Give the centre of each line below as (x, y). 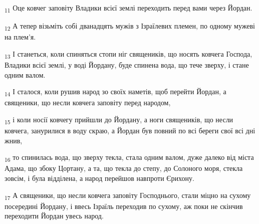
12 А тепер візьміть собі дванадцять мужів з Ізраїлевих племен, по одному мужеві (130, 26)
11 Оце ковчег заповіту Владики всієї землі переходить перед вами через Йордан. (128, 8)
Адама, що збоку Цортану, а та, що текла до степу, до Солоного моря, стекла (124, 168)
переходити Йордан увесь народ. (54, 216)
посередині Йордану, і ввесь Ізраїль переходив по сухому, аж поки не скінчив (124, 206)
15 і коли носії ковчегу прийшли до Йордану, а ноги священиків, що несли (119, 120)
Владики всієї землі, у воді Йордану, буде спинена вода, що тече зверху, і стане (127, 64)
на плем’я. (20, 37)
